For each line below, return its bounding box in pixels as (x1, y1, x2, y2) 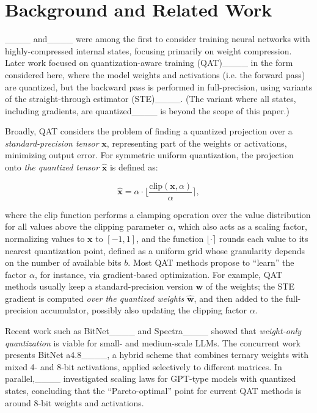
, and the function (136, 232, 204, 244)
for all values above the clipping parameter (5, 220, 165, 233)
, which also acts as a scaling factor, (173, 220, 307, 233)
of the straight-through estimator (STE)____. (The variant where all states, (5, 92, 296, 105)
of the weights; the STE (205, 280, 295, 293)
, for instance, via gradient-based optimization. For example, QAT (35, 268, 283, 280)
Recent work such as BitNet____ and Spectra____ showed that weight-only (5, 324, 302, 337)
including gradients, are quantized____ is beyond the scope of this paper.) (5, 104, 290, 117)
